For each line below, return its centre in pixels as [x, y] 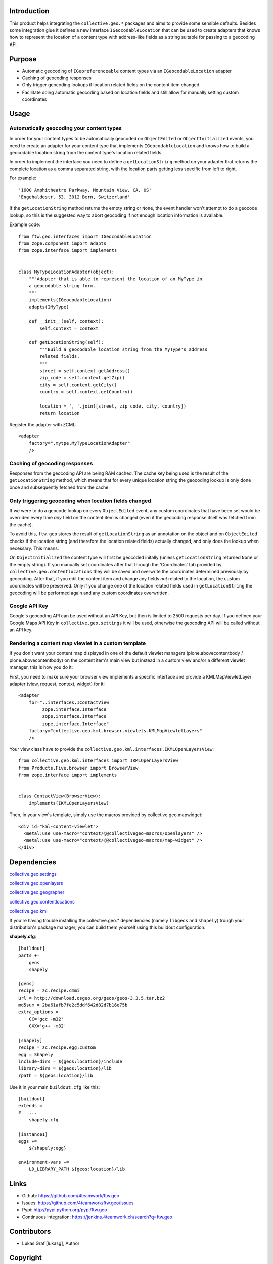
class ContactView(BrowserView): [60, 796]
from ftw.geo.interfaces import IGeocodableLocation [85, 236]
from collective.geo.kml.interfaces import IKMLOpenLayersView [98, 761]
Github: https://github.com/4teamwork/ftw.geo [71, 1196]
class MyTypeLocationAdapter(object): [66, 272]
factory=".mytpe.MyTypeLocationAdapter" [80, 443]
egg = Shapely [36, 1054]
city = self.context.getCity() [78, 385]
